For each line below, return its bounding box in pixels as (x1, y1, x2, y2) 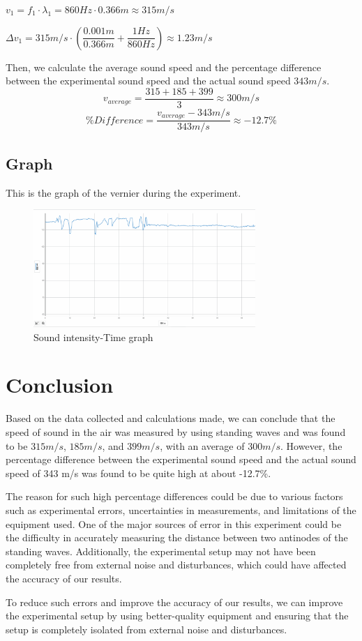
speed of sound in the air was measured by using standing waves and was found (6, 424, 346, 439)
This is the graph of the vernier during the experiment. (6, 185, 241, 199)
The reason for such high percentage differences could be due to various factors (6, 489, 343, 504)
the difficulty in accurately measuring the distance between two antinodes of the (6, 530, 348, 545)
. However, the (280, 438, 342, 453)
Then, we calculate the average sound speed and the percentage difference (6, 59, 322, 74)
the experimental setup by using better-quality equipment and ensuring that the (6, 608, 349, 623)
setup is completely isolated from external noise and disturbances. (6, 621, 287, 636)
